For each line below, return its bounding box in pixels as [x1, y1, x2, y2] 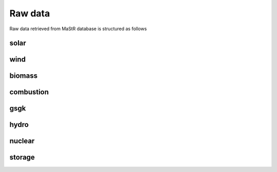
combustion [9, 88, 49, 97]
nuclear [9, 137, 35, 145]
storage [9, 153, 35, 162]
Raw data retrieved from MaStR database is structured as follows [9, 26, 147, 32]
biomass [9, 72, 38, 80]
